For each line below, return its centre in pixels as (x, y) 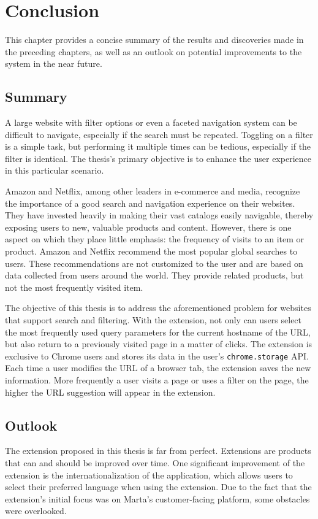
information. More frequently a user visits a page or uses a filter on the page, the (157, 380)
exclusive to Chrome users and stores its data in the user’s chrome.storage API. (157, 356)
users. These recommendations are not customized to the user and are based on (154, 263)
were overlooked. (36, 511)
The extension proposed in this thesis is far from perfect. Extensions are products (158, 451)
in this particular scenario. (55, 170)
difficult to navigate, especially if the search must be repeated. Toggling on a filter (159, 134)
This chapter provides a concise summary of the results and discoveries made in (154, 40)
